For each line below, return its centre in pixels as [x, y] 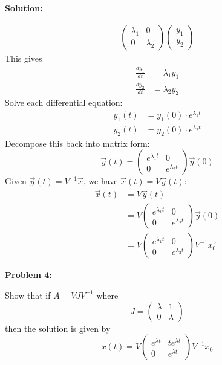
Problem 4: [28, 275]
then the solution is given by [58, 328]
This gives [24, 58]
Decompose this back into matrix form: [77, 143]
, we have [100, 181]
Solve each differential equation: [64, 102]
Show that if [28, 295]
